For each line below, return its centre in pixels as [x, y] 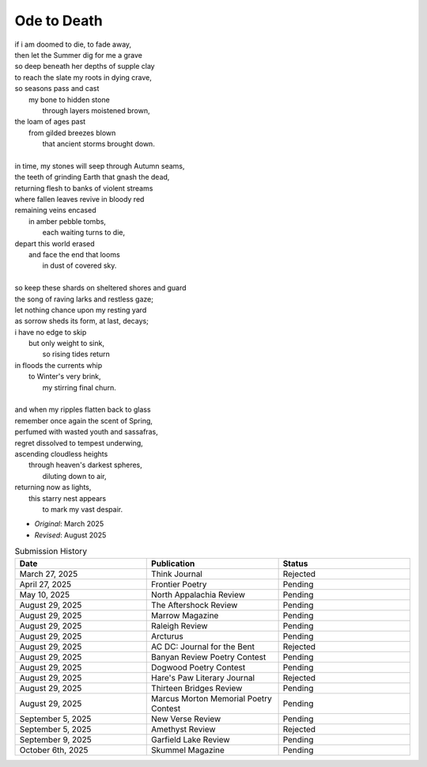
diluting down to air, [74, 476]
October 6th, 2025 [54, 750]
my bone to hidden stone [69, 100]
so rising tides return [76, 354]
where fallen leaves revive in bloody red [79, 199]
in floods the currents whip [59, 365]
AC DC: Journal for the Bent [203, 647]
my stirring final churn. [79, 387]
